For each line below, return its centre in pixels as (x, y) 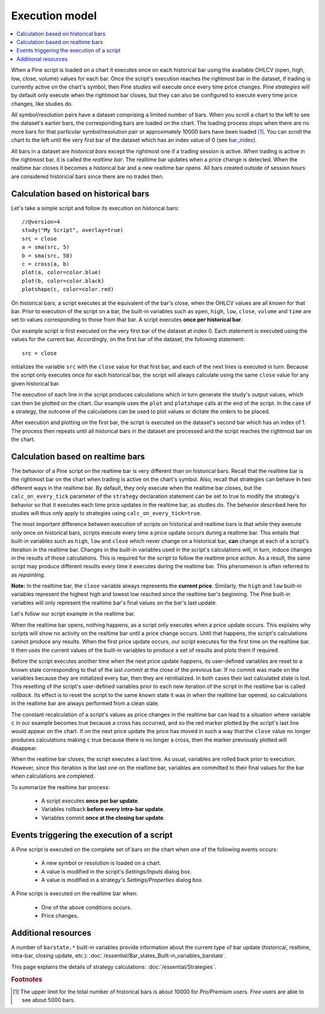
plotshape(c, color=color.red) (68, 289)
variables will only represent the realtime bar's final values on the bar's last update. (114, 602)
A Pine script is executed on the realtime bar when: (74, 894)
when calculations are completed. (53, 776)
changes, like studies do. (42, 104)
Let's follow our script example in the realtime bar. (73, 614)
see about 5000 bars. (48, 1000)
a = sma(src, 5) (46, 247)
